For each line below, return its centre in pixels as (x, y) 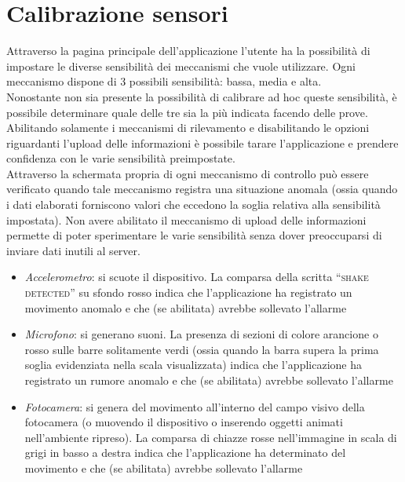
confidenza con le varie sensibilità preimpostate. (121, 158)
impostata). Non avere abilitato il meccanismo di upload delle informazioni (186, 219)
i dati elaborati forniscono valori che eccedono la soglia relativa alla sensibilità (193, 204)
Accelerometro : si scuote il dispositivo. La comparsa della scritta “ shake (197, 277)
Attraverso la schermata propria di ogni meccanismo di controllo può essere (188, 173)
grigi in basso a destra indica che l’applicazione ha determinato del (185, 453)
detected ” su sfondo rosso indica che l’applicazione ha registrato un (188, 292)
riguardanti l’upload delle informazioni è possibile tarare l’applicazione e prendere (202, 142)
